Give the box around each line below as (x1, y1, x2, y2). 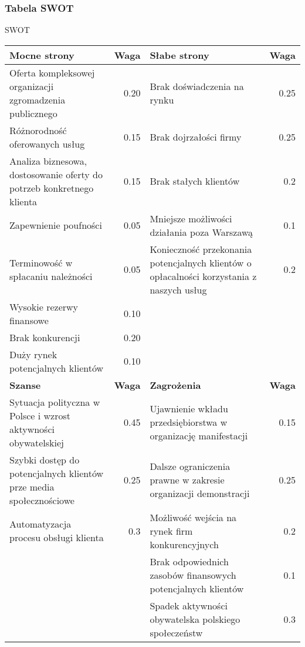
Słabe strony (150, 48, 209, 62)
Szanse (9, 378, 41, 392)
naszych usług (150, 282, 207, 296)
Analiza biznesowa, (9, 154, 87, 168)
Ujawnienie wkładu (150, 402, 228, 416)
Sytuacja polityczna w (9, 395, 100, 409)
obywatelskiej (9, 435, 64, 449)
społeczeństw (150, 625, 203, 639)
